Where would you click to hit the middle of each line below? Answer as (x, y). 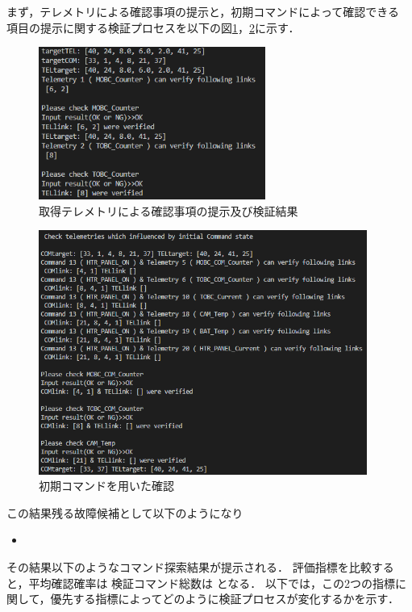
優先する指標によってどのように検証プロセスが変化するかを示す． (225, 599)
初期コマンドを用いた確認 (106, 486)
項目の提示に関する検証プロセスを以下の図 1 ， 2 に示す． (153, 27)
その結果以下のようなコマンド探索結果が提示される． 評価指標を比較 (189, 567)
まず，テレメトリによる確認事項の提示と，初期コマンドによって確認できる (203, 11)
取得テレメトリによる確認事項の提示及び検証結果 (169, 210)
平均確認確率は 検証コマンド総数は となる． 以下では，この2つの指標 (212, 583)
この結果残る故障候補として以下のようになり (125, 512)
